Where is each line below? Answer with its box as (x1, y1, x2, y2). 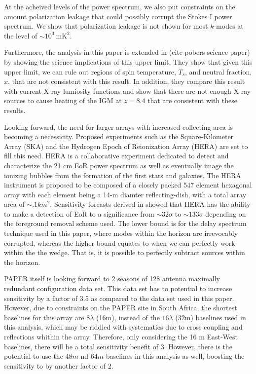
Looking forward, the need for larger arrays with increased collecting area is (4, 121, 233, 132)
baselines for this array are (4, 312, 84, 322)
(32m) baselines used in (175, 312, 246, 322)
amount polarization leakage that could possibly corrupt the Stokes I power (4, 11, 232, 21)
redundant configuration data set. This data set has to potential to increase (4, 283, 232, 294)
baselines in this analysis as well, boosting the (106, 351, 245, 361)
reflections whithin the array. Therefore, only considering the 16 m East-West (4, 332, 238, 341)
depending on (205, 208, 246, 219)
